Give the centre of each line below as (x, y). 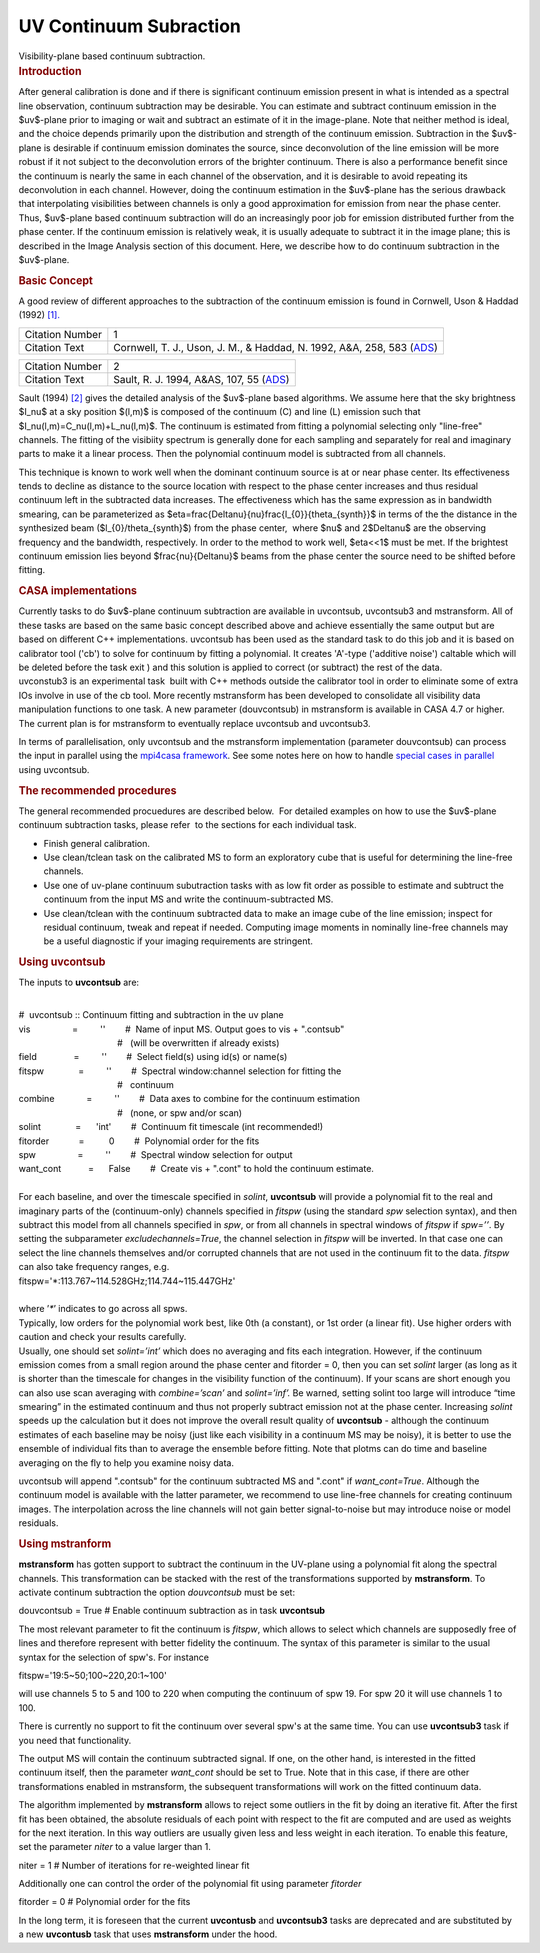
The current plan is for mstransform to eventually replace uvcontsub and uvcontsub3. (194, 723)
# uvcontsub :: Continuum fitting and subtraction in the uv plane (151, 1015)
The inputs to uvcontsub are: (79, 982)
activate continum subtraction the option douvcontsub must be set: (156, 1592)
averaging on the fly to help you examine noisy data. (126, 1462)
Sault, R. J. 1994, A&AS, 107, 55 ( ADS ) (201, 379)
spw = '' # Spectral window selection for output (156, 1155)
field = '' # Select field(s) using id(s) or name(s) (153, 1057)
